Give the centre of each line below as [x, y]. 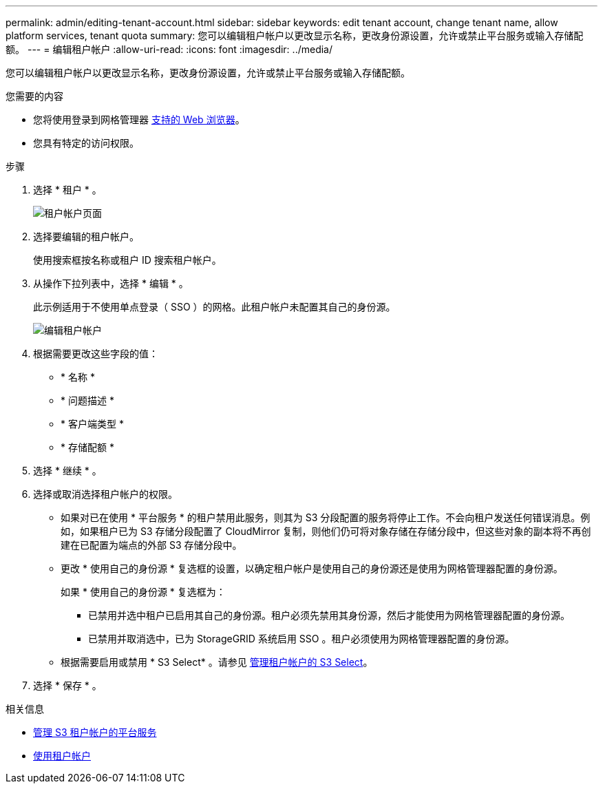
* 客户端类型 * [92, 424]
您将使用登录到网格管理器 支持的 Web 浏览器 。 [139, 119]
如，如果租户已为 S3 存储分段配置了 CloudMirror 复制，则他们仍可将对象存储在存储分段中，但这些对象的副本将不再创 [326, 531]
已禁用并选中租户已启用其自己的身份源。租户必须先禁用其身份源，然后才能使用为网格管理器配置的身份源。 [329, 615]
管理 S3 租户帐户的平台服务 [95, 732]
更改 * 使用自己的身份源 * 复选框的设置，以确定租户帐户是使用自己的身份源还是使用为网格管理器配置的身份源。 [312, 568]
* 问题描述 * [87, 400]
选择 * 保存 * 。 [67, 685]
